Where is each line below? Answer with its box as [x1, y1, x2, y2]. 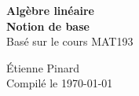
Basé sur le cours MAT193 [6, 33, 134, 50]
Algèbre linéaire [6, 2, 94, 18]
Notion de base [6, 17, 90, 34]
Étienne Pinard [6, 59, 80, 76]
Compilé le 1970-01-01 [6, 75, 113, 91]
